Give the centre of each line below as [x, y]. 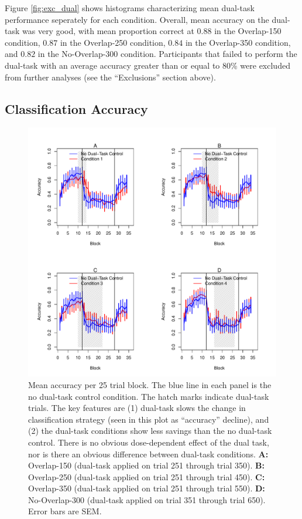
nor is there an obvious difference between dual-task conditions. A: [148, 454]
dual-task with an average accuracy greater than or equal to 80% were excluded [147, 65]
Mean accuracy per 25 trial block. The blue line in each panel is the [150, 384]
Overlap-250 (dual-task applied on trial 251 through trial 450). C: [147, 476]
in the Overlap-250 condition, [113, 42]
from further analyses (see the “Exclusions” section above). [110, 77]
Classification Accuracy [76, 108]
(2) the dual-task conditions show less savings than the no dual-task [150, 431]
